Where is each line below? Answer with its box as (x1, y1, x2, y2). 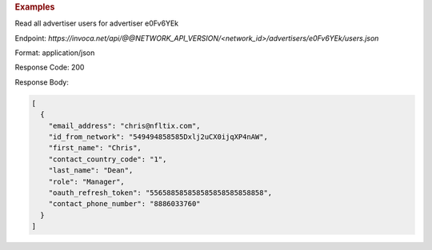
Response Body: (14, 77, 70, 87)
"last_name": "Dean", (48, 166, 134, 175)
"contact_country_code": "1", (48, 154, 167, 164)
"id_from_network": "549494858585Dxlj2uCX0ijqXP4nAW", (48, 132, 268, 141)
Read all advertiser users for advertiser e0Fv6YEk (14, 18, 179, 28)
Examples (14, 2, 55, 12)
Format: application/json (14, 48, 95, 58)
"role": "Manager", (48, 177, 126, 186)
